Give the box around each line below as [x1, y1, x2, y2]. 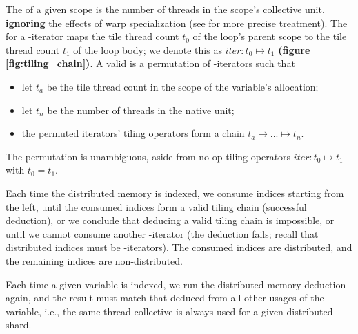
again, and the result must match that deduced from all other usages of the [6, 290, 324, 305]
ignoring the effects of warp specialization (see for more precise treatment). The [6, 15, 348, 30]
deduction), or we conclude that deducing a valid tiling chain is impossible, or [6, 213, 335, 228]
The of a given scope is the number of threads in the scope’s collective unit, [6, 2, 325, 16]
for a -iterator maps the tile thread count [6, 29, 179, 44]
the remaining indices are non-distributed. [6, 253, 183, 268]
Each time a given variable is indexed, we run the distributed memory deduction [6, 277, 346, 291]
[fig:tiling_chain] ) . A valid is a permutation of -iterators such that [6, 56, 295, 71]
